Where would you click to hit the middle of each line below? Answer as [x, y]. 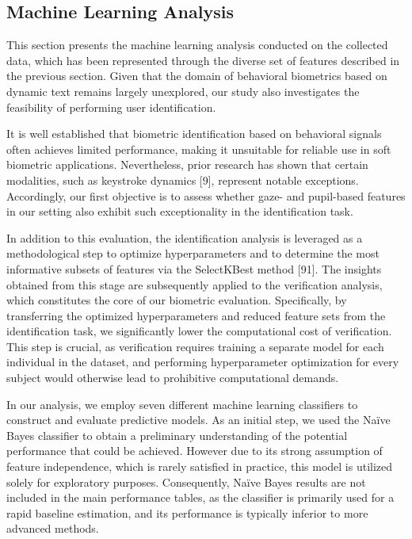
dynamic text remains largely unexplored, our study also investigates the [183, 91]
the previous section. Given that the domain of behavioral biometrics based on [197, 76]
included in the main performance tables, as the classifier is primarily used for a [200, 497]
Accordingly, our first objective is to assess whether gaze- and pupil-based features [206, 195]
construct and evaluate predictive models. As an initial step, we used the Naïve [198, 420]
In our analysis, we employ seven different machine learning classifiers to [182, 404]
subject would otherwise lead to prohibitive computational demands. [173, 378]
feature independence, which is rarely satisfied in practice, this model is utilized [200, 466]
